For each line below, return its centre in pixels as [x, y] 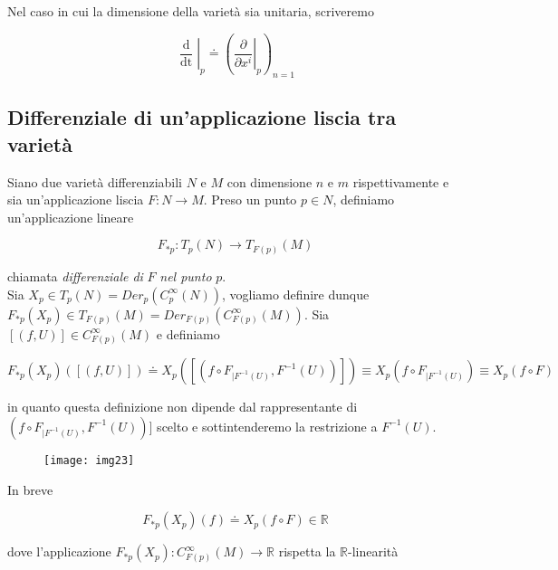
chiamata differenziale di [75, 275]
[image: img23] [89, 460]
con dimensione [269, 181]
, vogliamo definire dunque [295, 294]
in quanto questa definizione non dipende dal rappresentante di [183, 407]
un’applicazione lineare [71, 217]
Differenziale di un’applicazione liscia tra [202, 117]
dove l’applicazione [59, 551]
